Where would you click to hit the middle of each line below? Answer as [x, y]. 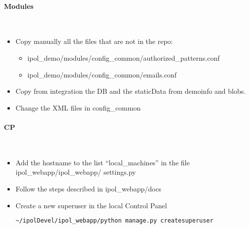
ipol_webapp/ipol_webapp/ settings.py [76, 172]
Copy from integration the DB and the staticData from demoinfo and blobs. [131, 91]
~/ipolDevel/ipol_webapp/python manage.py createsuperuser [114, 221]
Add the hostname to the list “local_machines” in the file [103, 162]
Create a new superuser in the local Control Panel [91, 205]
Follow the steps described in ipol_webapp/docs [89, 188]
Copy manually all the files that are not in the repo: [94, 41]
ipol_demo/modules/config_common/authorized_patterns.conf [124, 57]
